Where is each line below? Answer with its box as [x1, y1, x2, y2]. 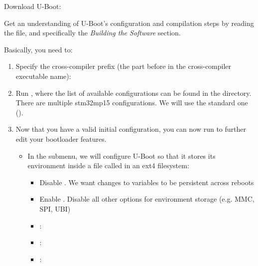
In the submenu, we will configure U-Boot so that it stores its [27, 150, 216, 161]
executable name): [15, 70, 71, 81]
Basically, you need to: [4, 44, 73, 54]
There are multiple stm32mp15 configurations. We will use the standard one [15, 97, 248, 108]
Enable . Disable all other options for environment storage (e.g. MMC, [39, 194, 255, 204]
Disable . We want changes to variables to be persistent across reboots [39, 177, 254, 187]
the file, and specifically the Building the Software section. [4, 27, 181, 38]
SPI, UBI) [39, 203, 71, 214]
